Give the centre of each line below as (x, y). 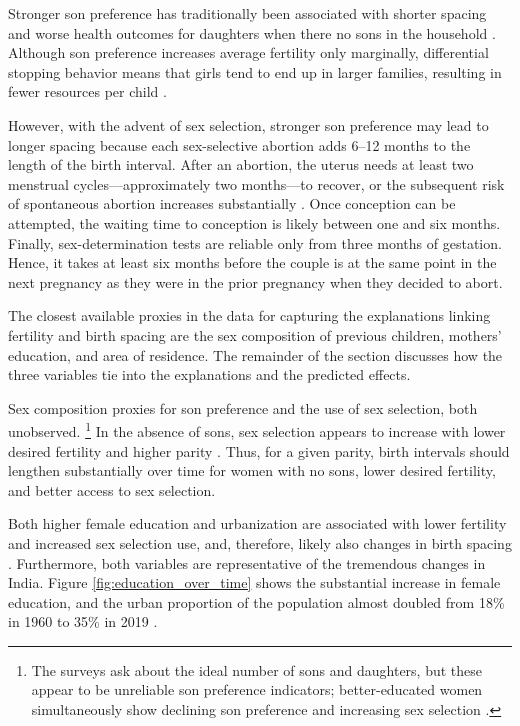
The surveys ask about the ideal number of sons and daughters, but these (257, 669)
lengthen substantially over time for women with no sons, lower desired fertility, (252, 470)
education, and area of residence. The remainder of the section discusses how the (255, 354)
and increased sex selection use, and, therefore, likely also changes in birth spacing (260, 542)
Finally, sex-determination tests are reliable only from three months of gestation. (255, 242)
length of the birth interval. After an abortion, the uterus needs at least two (241, 164)
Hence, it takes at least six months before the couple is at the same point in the (252, 262)
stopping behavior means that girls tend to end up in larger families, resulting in (255, 71)
